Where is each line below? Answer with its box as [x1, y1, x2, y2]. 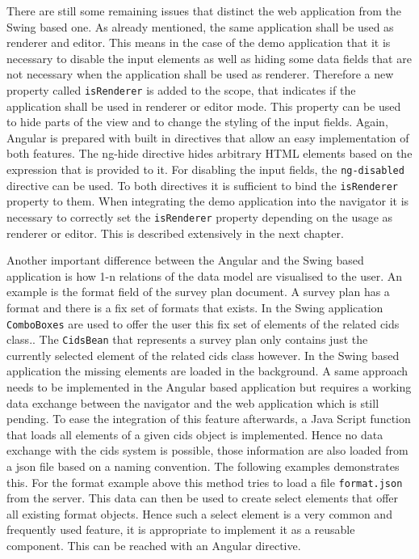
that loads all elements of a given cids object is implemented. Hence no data [6, 426, 383, 443]
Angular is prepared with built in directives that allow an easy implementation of [6, 129, 409, 146]
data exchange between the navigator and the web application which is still [6, 394, 379, 411]
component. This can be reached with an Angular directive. [6, 537, 301, 554]
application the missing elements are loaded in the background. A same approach [6, 362, 409, 379]
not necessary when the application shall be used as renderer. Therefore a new [6, 66, 394, 83]
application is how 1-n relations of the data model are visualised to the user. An [6, 267, 403, 284]
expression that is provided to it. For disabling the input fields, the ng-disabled [6, 161, 404, 177]
